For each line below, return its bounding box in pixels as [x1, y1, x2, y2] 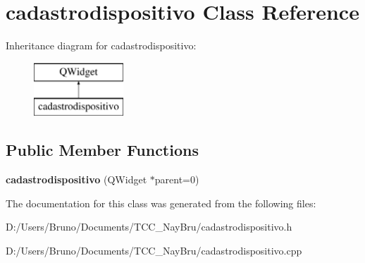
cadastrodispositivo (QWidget [6, 172, 147, 187]
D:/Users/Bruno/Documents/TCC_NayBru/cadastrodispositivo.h [6, 219, 292, 234]
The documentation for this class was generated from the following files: [6, 195, 316, 210]
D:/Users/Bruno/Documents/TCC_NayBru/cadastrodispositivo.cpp [6, 243, 302, 257]
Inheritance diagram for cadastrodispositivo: [6, 38, 197, 53]
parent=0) [154, 172, 199, 187]
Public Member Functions [6, 139, 199, 161]
